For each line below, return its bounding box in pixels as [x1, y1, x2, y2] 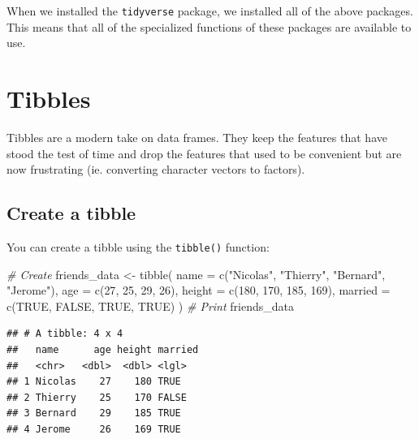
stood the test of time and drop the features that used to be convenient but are [6, 144, 402, 161]
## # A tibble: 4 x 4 [6, 328, 123, 340]
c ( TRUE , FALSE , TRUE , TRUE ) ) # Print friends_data [6, 297, 294, 314]
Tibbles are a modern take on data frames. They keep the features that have [6, 128, 387, 145]
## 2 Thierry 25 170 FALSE [6, 391, 187, 403]
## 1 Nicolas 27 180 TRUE [6, 376, 181, 388]
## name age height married [6, 343, 199, 355]
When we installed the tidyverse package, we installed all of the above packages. [6, 2, 413, 19]
